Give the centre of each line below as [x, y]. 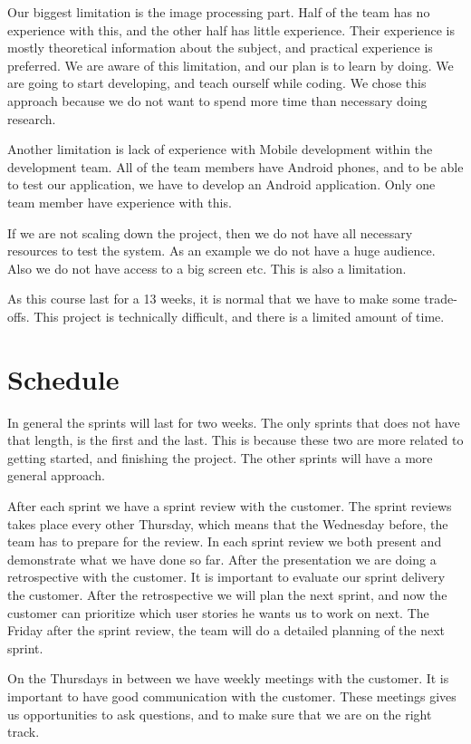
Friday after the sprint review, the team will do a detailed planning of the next [226, 630]
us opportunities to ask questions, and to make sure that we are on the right [220, 714]
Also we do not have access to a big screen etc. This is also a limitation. [207, 268]
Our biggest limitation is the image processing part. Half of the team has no [219, 12]
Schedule [63, 378]
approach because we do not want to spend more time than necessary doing [217, 100]
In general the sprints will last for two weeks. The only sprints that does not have [234, 422]
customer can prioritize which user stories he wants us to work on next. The [218, 612]
